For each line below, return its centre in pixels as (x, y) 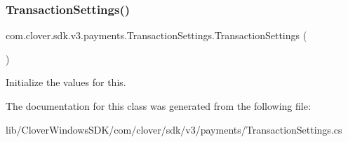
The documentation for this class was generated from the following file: (158, 106)
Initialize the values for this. (66, 82)
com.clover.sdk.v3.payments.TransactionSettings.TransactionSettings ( (156, 35)
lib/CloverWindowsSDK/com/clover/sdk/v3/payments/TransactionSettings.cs (174, 129)
